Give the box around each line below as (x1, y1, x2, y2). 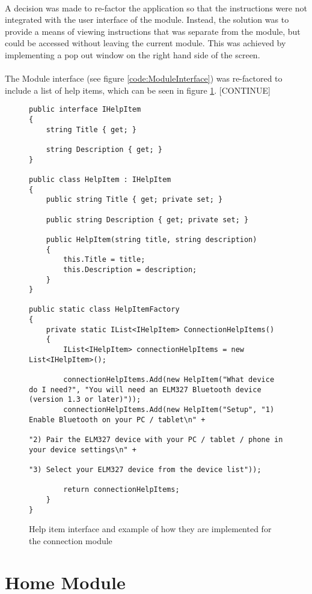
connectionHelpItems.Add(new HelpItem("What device (63, 375, 275, 384)
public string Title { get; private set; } (46, 195, 223, 204)
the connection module (29, 534, 112, 547)
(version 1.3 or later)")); (29, 395, 141, 404)
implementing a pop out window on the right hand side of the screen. (5, 48, 260, 61)
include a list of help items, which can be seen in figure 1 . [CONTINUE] (5, 83, 271, 96)
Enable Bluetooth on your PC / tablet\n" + (29, 415, 206, 424)
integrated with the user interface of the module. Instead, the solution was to (5, 13, 289, 26)
